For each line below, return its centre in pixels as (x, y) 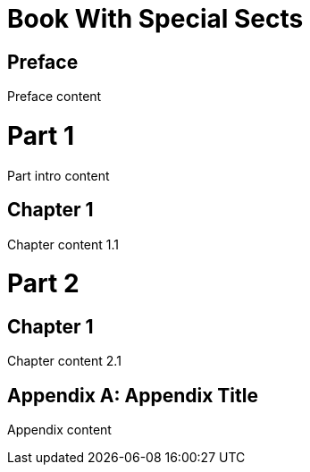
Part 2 (43, 284)
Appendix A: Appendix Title (133, 395)
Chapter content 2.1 (64, 361)
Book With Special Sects (155, 19)
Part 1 (41, 135)
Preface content (54, 97)
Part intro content (59, 175)
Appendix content (59, 430)
